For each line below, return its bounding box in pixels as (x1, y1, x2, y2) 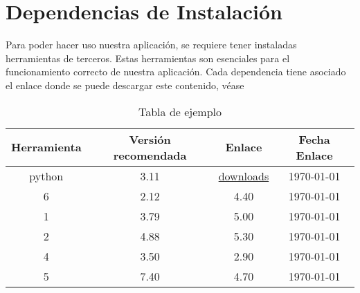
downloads (218, 167, 269, 184)
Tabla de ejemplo (138, 103, 222, 120)
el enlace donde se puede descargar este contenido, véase (6, 77, 244, 92)
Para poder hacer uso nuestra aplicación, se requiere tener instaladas (6, 37, 297, 52)
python (29, 167, 64, 184)
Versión (129, 131, 171, 147)
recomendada (113, 146, 187, 163)
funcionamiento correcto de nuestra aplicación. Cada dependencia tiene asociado (6, 64, 346, 79)
